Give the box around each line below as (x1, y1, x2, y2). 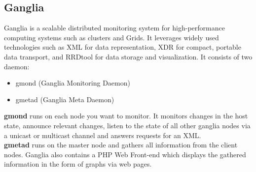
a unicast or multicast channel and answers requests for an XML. (4, 130, 201, 140)
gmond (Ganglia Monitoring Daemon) (15, 78, 130, 88)
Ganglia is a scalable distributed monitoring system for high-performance (4, 23, 225, 33)
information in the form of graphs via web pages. (4, 159, 152, 169)
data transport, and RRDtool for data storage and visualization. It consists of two (4, 51, 253, 61)
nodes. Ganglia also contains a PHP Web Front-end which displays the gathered (4, 149, 246, 159)
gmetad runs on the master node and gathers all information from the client (4, 140, 238, 150)
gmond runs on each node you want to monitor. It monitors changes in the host (4, 111, 248, 121)
